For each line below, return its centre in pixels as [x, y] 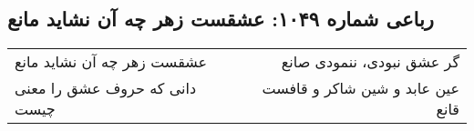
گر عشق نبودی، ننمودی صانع [370, 62]
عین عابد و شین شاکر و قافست [361, 88]
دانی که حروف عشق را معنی [106, 88]
